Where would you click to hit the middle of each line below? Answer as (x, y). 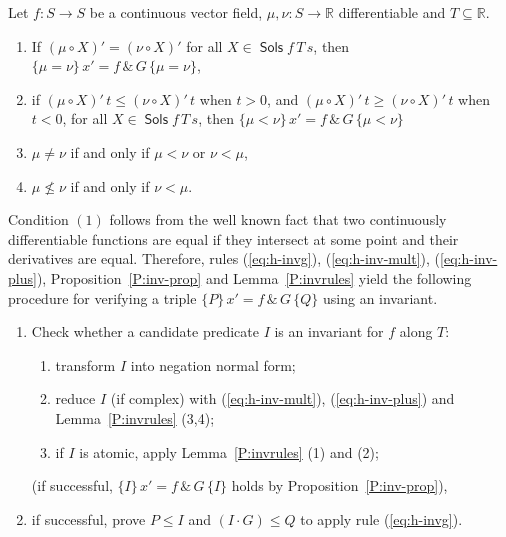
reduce (75, 398)
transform (85, 364)
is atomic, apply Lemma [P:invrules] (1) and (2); (229, 451)
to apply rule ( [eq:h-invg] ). (381, 518)
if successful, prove (88, 518)
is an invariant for (329, 331)
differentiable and (392, 12)
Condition (38, 219)
